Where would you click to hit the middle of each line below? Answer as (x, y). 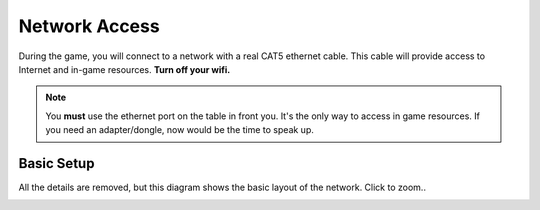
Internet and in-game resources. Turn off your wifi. (124, 69)
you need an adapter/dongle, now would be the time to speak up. (179, 130)
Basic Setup (56, 163)
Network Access (89, 26)
